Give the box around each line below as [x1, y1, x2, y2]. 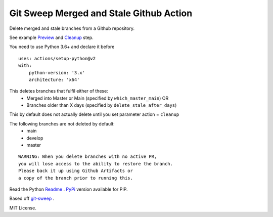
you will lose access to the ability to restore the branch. [18, 161, 173, 166]
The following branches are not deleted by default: [9, 120, 115, 126]
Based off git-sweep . [9, 195, 55, 202]
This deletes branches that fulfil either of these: [9, 88, 108, 94]
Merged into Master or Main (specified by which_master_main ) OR [26, 95, 169, 101]
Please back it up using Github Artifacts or [18, 168, 133, 174]
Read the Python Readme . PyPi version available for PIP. [9, 186, 128, 192]
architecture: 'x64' [28, 76, 80, 82]
